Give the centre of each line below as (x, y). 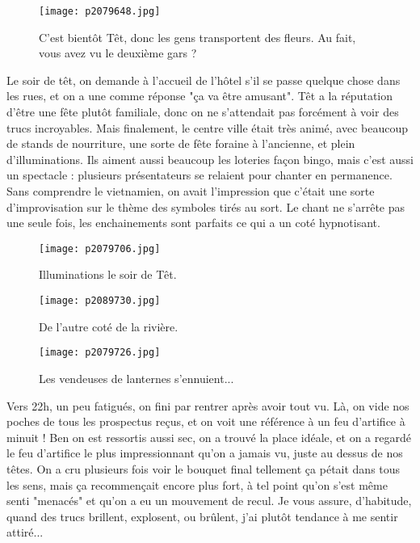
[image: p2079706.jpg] (100, 248)
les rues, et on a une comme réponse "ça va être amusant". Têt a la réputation (200, 96)
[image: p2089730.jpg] (100, 301)
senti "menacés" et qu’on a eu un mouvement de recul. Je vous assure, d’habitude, (209, 501)
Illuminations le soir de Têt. (108, 274)
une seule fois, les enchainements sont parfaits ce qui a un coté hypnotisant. (193, 223)
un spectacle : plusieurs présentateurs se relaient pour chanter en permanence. (199, 175)
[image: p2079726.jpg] (100, 353)
